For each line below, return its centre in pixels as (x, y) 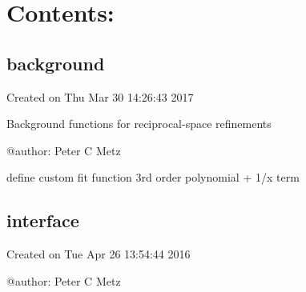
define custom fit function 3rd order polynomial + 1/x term (153, 177)
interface (43, 220)
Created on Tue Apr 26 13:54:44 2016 (99, 254)
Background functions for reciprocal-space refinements (139, 124)
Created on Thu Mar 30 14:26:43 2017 (100, 96)
